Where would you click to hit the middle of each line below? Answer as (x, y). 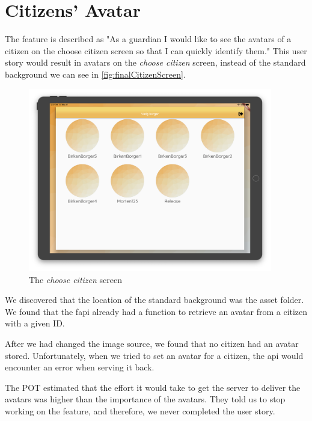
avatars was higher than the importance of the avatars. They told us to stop (145, 399)
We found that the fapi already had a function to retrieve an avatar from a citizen (156, 311)
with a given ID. (35, 323)
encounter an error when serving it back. (80, 367)
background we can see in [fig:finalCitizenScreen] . (95, 74)
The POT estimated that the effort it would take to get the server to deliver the (153, 387)
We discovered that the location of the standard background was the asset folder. (154, 300)
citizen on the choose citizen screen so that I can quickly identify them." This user (156, 50)
